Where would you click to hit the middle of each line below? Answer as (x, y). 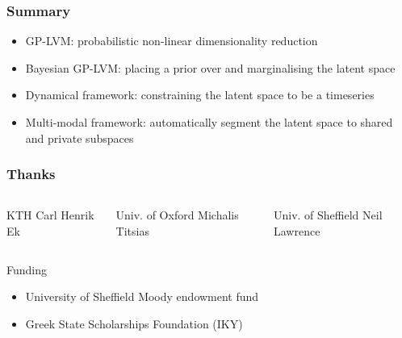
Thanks (31, 174)
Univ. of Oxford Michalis (177, 215)
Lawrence (297, 231)
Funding (27, 269)
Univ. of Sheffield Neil (328, 215)
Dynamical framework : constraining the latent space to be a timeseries (200, 95)
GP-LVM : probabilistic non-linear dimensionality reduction (172, 41)
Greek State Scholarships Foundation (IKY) (134, 323)
